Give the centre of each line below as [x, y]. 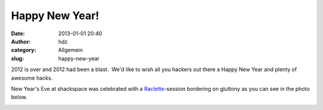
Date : [18, 33]
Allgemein [71, 50]
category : [24, 50]
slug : [17, 58]
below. [19, 97]
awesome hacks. [32, 78]
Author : [21, 41]
